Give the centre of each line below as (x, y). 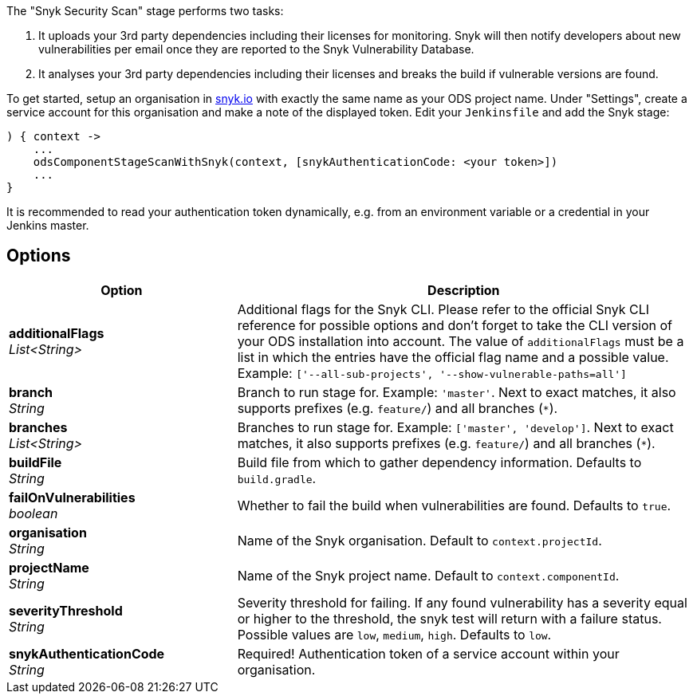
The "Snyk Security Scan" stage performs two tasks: (145, 11)
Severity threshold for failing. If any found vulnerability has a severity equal (462, 602)
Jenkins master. (48, 225)
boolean (33, 513)
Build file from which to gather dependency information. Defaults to (439, 462)
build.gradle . (277, 478)
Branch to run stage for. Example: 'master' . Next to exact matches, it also (457, 392)
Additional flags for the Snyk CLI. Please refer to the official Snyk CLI (443, 309)
